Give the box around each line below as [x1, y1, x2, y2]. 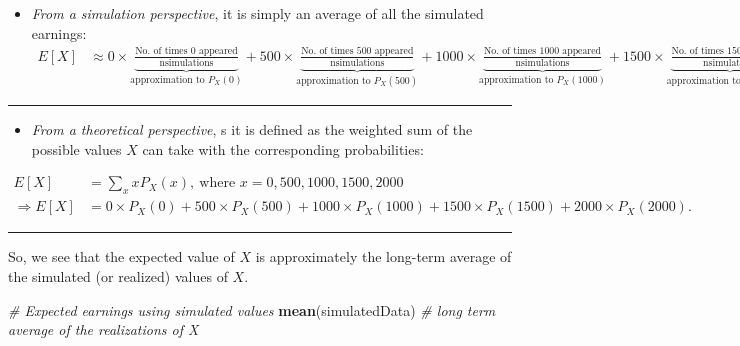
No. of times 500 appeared [301, 46, 414, 57]
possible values [31, 138, 122, 159]
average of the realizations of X [8, 319, 199, 340]
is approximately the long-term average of [255, 246, 512, 267]
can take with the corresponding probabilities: [142, 138, 424, 159]
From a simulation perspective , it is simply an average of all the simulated [31, 3, 484, 23]
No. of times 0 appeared [135, 46, 238, 57]
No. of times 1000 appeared [483, 46, 602, 57]
